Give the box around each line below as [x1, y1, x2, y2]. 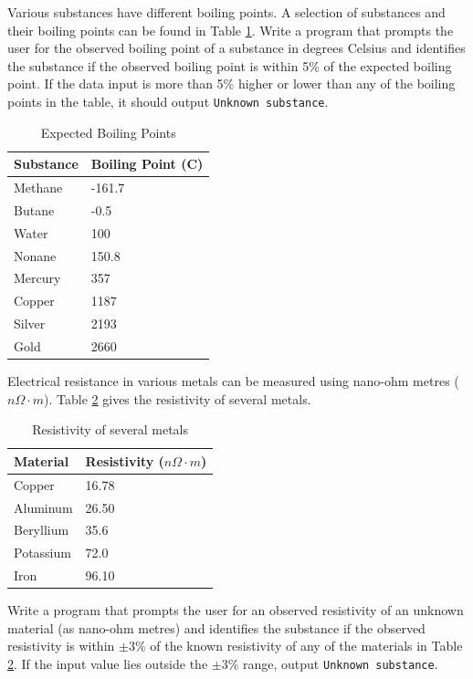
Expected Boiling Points [40, 122, 176, 141]
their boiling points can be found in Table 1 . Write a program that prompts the [7, 20, 454, 39]
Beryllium [14, 520, 69, 539]
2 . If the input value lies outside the [7, 653, 208, 673]
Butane [14, 200, 55, 219]
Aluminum [14, 497, 73, 517]
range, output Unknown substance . [243, 653, 438, 673]
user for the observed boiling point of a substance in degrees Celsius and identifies [7, 38, 466, 57]
